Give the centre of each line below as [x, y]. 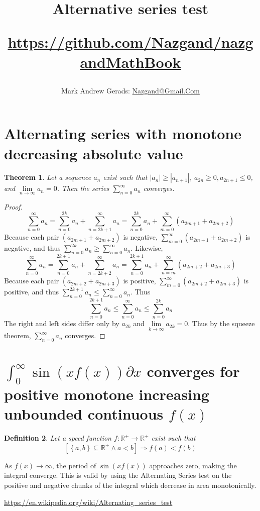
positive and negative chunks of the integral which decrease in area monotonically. [130, 485]
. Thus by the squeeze [221, 323]
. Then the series [83, 188]
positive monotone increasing [107, 394]
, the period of [74, 465]
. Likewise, [147, 248]
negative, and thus [32, 248]
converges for [193, 371]
